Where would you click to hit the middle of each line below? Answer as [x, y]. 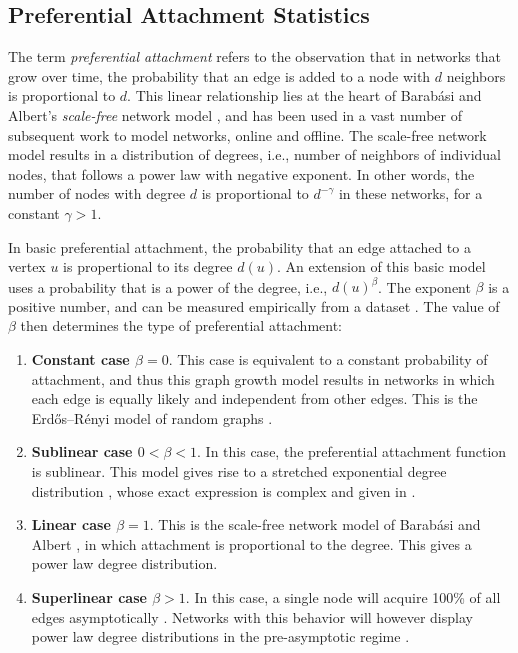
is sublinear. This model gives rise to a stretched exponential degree [239, 470]
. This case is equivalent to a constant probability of [328, 359]
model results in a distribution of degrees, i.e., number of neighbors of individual [254, 154]
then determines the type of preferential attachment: [181, 325]
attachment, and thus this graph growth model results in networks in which [263, 378]
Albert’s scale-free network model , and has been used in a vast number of [235, 114]
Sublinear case [82, 451]
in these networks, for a [410, 193]
